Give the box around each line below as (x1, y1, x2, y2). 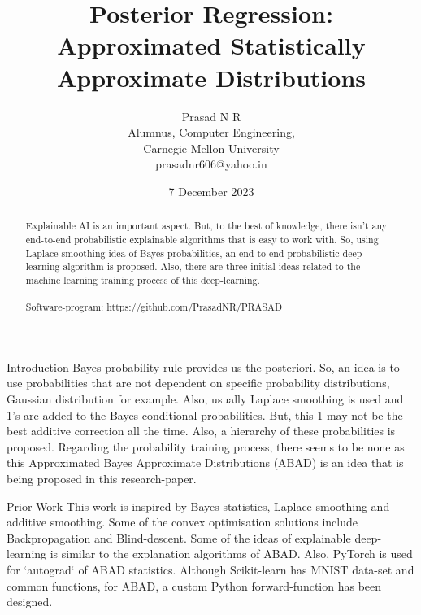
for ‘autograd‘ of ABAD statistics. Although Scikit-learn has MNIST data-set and (7, 560, 414, 578)
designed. (7, 593, 53, 610)
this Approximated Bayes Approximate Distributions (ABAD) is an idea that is (7, 454, 404, 471)
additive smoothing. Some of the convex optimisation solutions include (7, 513, 358, 530)
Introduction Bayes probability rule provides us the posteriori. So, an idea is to (7, 358, 400, 375)
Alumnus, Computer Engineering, (128, 124, 295, 141)
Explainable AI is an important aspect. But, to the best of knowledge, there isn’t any (25, 219, 388, 233)
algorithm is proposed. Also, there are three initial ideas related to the (63, 260, 361, 273)
